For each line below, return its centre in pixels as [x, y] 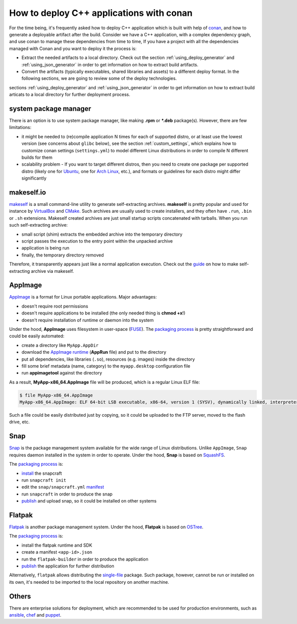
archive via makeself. [52, 271]
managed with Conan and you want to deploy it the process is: [73, 48]
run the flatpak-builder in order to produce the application [85, 559]
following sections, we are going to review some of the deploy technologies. [99, 78]
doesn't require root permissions [55, 306]
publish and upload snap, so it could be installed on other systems [89, 501]
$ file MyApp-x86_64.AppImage [56, 395]
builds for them [37, 157]
